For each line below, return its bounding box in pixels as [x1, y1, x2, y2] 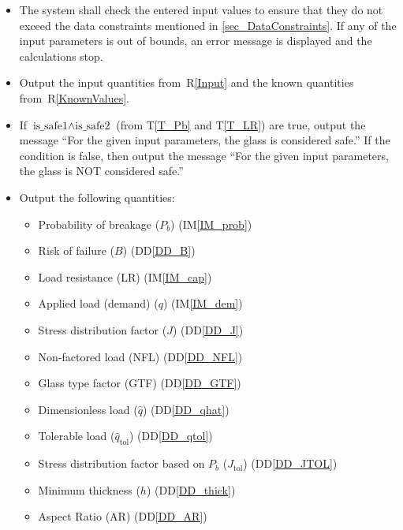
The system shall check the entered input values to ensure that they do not [19, 2, 383, 17]
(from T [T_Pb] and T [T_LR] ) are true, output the [116, 116, 366, 132]
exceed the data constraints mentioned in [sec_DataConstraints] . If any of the [19, 17, 397, 33]
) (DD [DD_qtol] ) [129, 427, 213, 444]
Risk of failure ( [38, 242, 114, 259]
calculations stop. [19, 47, 103, 64]
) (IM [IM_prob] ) [170, 215, 252, 232]
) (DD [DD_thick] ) [146, 481, 236, 498]
